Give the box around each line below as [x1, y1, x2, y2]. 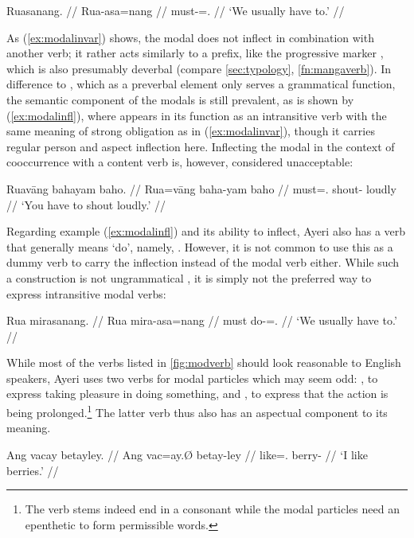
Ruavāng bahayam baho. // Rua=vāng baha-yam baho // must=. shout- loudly [6, 180, 396, 197]
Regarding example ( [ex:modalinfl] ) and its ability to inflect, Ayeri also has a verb [6, 223, 406, 240]
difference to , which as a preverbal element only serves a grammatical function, [6, 76, 396, 92]
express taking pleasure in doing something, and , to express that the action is [6, 385, 389, 402]
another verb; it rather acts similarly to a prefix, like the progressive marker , [6, 45, 384, 61]
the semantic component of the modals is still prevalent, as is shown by [6, 91, 354, 107]
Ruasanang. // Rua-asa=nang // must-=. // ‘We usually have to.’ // [6, 2, 345, 18]
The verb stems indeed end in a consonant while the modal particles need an [25, 501, 400, 517]
